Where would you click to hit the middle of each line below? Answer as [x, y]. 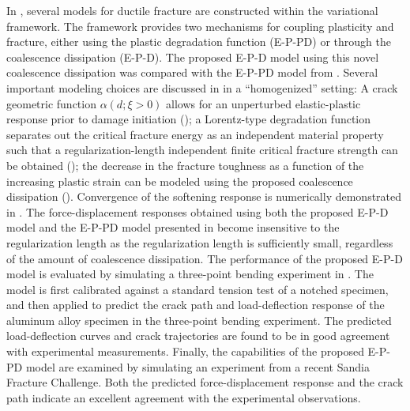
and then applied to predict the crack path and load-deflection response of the [196, 305]
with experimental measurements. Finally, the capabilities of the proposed [185, 351]
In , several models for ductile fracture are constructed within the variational [192, 10]
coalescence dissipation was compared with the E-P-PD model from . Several [192, 72]
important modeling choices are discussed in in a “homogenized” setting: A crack [202, 87]
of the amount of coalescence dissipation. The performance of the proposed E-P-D [205, 258]
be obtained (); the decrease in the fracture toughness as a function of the [185, 165]
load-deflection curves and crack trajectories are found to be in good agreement [198, 336]
